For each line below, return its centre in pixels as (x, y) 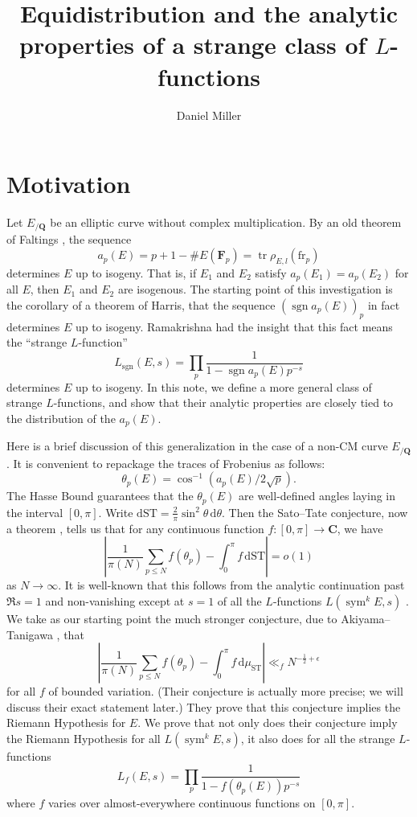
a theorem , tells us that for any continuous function (135, 528)
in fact (384, 304)
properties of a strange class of (193, 45)
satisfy (271, 272)
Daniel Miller (209, 115)
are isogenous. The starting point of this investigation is (255, 289)
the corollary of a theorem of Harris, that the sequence (141, 304)
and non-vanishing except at (115, 600)
